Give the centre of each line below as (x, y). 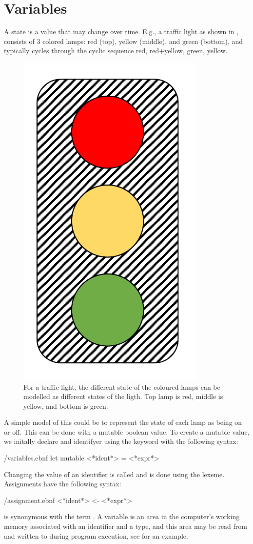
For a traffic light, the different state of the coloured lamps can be (122, 387)
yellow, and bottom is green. (66, 406)
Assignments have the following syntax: (63, 484)
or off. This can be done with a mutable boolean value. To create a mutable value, (127, 431)
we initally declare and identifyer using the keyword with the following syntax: (121, 441)
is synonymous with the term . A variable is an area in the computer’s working (122, 516)
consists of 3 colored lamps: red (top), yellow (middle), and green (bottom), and (124, 41)
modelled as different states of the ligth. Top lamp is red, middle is (123, 396)
